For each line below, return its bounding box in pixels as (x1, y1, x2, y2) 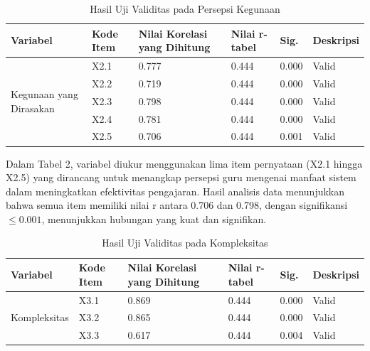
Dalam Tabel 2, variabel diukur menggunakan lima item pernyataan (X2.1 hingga (6, 156, 363, 171)
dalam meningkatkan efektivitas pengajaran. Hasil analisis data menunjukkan (6, 183, 345, 198)
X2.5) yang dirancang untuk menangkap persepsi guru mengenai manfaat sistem (6, 170, 356, 185)
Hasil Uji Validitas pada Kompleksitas (102, 235, 268, 250)
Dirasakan (11, 100, 55, 115)
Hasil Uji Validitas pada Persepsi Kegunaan (90, 1, 280, 16)
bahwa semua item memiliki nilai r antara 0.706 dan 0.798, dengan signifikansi (6, 198, 348, 212)
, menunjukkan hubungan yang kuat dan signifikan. (41, 211, 267, 226)
